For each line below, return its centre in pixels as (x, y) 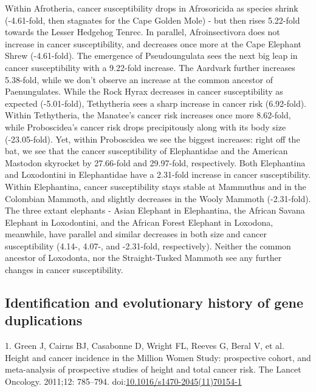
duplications (44, 320)
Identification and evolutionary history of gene (154, 302)
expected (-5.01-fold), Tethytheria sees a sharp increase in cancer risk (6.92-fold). (156, 103)
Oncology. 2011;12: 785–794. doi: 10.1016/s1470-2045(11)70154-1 (123, 381)
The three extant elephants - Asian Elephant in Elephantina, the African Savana (155, 210)
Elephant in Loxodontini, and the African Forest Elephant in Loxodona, (139, 222)
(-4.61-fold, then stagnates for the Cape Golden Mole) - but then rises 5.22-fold (153, 20)
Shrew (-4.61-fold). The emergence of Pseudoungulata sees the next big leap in (151, 56)
